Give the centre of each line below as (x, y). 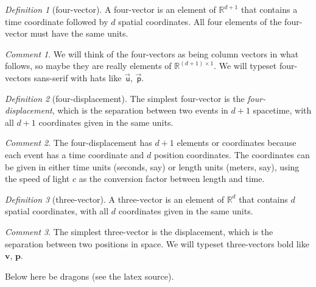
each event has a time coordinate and (75, 154)
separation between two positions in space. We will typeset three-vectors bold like (157, 243)
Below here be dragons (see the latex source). (90, 276)
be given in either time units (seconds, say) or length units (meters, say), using (152, 166)
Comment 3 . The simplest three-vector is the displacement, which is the (139, 231)
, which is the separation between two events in (140, 110)
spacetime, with (282, 110)
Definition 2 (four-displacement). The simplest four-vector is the (125, 98)
